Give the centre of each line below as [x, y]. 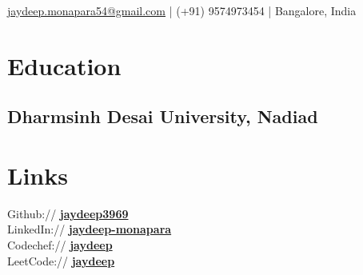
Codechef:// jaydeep [60, 245]
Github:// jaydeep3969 [68, 213]
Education [64, 65]
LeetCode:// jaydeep [61, 260]
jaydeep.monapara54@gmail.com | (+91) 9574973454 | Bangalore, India [182, 10]
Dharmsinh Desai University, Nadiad [163, 116]
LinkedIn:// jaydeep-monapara [90, 229]
